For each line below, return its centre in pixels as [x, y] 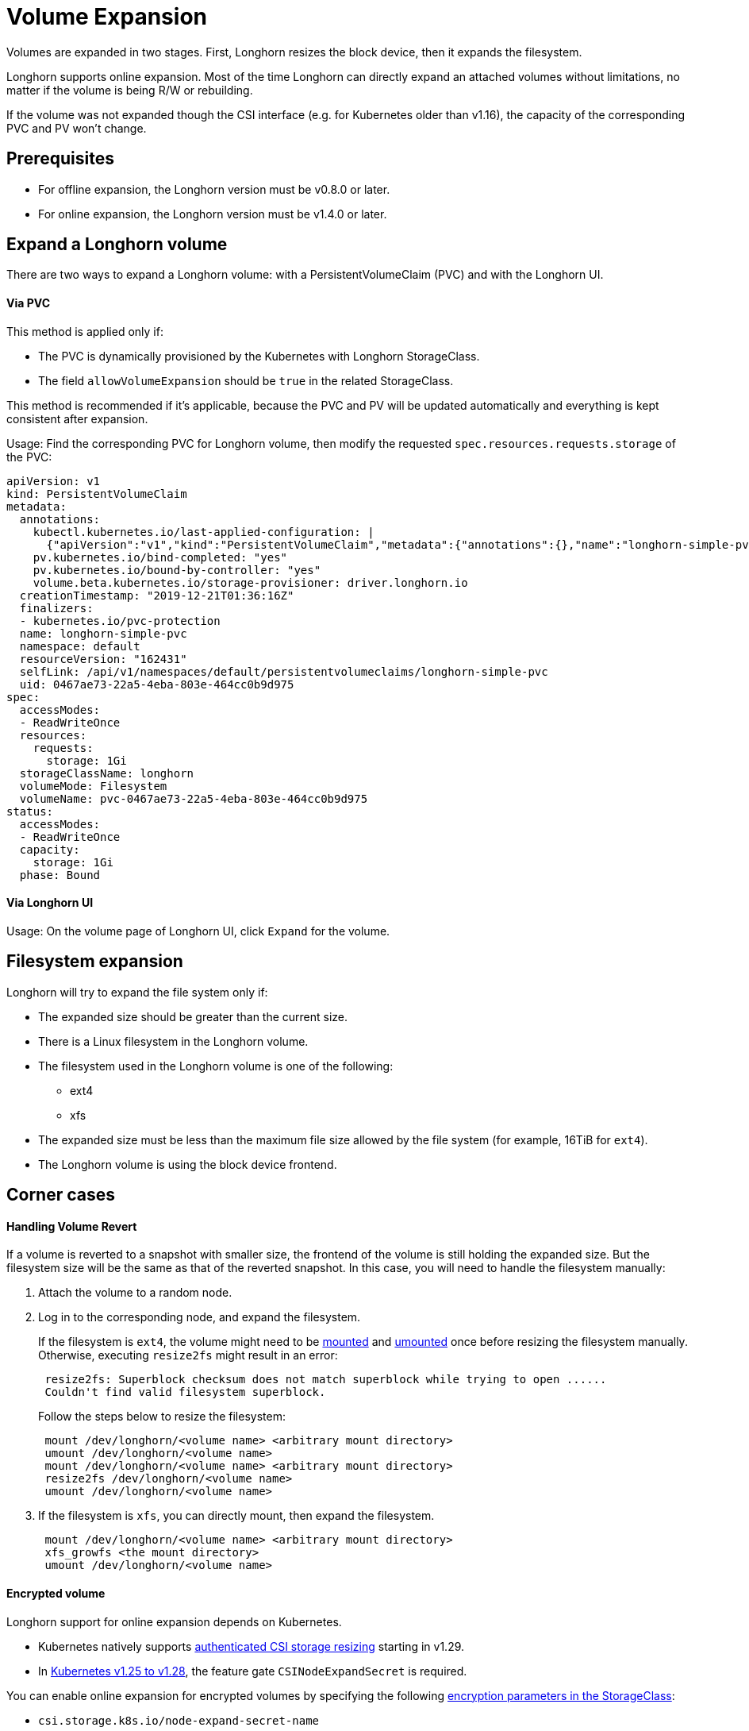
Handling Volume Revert [72, 1226]
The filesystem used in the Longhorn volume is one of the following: [216, 1066]
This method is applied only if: [85, 331]
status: [30, 811]
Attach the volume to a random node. [135, 1293]
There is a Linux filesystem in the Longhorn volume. [173, 1041]
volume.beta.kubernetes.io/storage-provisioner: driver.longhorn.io [250, 582]
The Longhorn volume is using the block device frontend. [188, 1164]
